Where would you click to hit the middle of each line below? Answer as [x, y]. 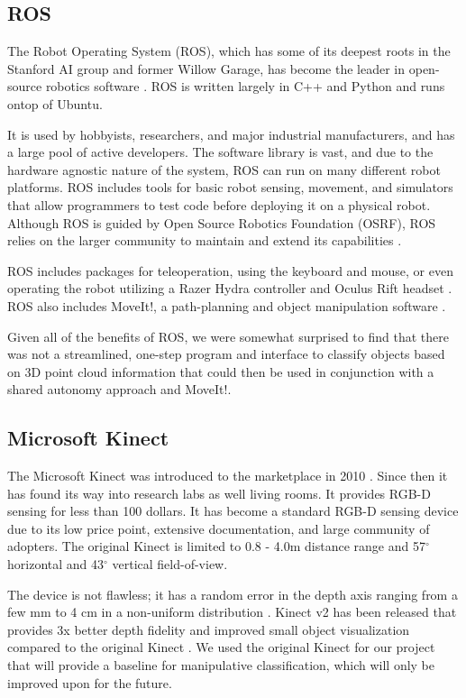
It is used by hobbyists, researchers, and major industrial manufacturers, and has [231, 134]
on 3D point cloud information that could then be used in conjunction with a [221, 371]
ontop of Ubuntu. [55, 103]
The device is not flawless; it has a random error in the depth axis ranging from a [233, 594]
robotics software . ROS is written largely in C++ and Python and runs [245, 86]
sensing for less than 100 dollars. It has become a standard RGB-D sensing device [233, 511]
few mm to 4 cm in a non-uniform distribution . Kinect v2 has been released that [232, 612]
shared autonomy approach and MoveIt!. [119, 389]
